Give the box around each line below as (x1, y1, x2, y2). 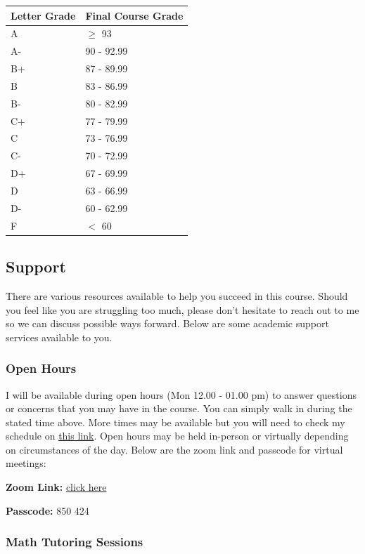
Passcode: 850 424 (6, 503, 89, 517)
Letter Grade (11, 8, 76, 22)
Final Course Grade (85, 8, 184, 22)
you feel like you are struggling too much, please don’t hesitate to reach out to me (6, 302, 359, 317)
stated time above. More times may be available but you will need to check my (6, 414, 345, 429)
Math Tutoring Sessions (6, 533, 143, 550)
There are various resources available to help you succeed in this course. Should (6, 288, 348, 303)
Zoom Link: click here (6, 480, 107, 494)
